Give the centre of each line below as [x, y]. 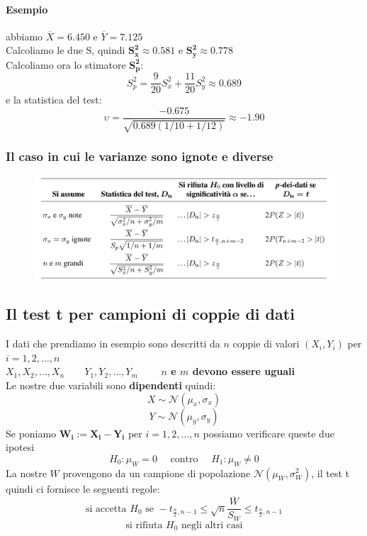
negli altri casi [212, 525]
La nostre [26, 473]
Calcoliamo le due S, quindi [66, 50]
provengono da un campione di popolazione [157, 473]
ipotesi [20, 447]
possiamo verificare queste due [269, 433]
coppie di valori [266, 344]
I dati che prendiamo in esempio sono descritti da [113, 344]
